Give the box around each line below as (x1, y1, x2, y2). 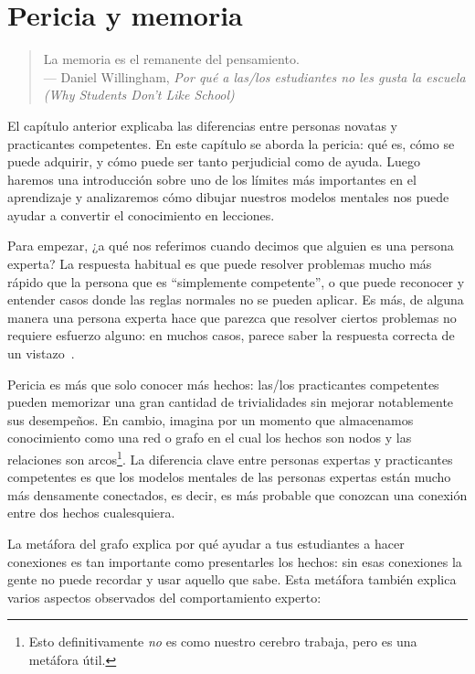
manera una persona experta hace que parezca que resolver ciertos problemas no (7, 307, 457, 326)
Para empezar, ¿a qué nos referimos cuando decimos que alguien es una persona (7, 236, 454, 255)
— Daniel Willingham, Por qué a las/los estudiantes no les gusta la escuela (43, 67, 466, 86)
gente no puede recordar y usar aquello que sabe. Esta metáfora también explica (7, 570, 457, 589)
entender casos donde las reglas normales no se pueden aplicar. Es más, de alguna (7, 290, 464, 309)
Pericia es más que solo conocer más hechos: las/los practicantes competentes (7, 374, 439, 393)
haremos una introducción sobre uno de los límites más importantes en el (7, 169, 417, 188)
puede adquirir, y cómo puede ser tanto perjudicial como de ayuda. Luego (7, 152, 420, 171)
